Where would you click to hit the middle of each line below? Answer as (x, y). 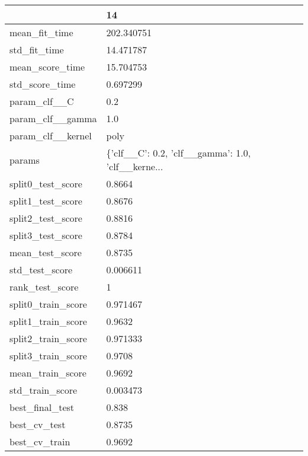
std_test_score (41, 270)
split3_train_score (48, 355)
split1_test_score (46, 201)
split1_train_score (48, 321)
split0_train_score (48, 304)
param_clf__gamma (53, 118)
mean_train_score (48, 373)
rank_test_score (44, 287)
